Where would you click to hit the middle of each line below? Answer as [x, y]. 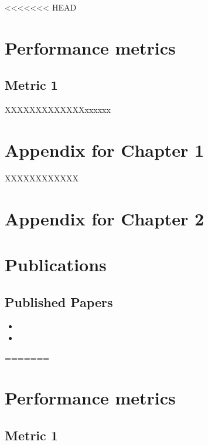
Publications [56, 264]
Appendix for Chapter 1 [105, 149]
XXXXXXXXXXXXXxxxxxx [58, 109]
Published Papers [59, 301]
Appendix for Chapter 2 [105, 218]
